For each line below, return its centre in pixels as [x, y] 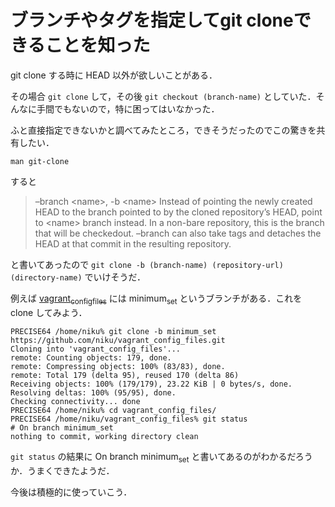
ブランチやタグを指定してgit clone [152, 20]
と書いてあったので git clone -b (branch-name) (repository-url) [147, 264]
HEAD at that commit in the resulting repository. [133, 243]
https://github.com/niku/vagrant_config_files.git [118, 340]
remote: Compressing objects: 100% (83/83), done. [118, 366]
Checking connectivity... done [75, 401]
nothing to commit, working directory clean [104, 436]
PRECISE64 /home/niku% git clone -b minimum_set [113, 331]
